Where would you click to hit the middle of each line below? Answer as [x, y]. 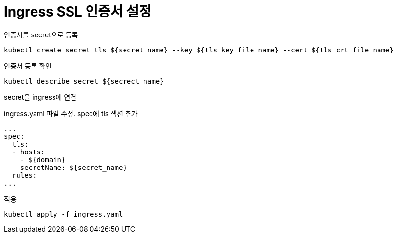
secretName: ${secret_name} [73, 167]
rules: [24, 175]
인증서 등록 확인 [28, 66]
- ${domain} [43, 160]
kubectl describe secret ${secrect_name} [84, 81]
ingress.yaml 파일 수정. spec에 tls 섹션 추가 [71, 113]
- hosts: [28, 152]
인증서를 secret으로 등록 [41, 34]
